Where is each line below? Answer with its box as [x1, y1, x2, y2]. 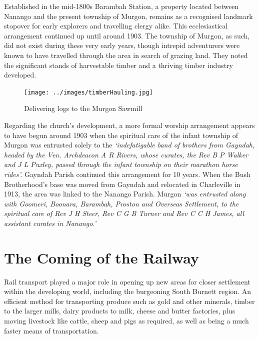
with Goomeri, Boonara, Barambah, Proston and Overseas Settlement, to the [4, 198, 239, 208]
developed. [4, 69, 36, 80]
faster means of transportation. [4, 325, 99, 335]
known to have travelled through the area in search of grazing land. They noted [4, 49, 248, 60]
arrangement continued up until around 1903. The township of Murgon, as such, [4, 30, 250, 40]
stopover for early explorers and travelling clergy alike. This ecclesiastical [4, 20, 228, 31]
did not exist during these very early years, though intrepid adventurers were [4, 40, 240, 50]
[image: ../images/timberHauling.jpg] [24, 88, 153, 96]
